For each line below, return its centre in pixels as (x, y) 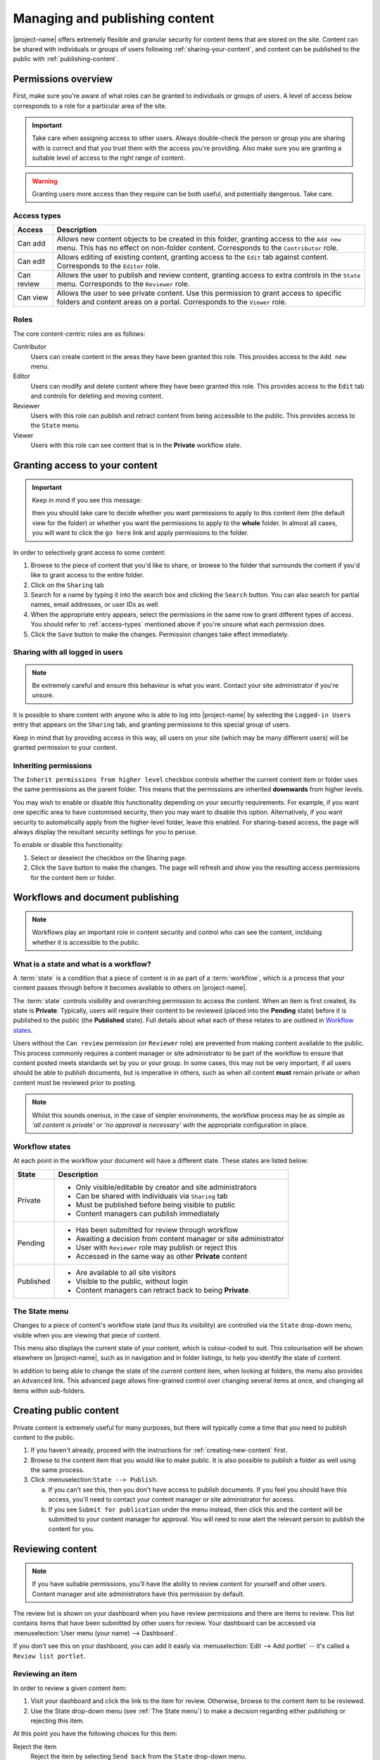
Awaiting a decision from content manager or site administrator (180, 1238)
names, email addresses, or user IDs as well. (95, 605)
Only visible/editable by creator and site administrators (166, 1187)
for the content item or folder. (73, 877)
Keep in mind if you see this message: (87, 500)
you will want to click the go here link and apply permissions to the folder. (140, 533)
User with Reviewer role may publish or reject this (156, 1247)
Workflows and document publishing (96, 898)
